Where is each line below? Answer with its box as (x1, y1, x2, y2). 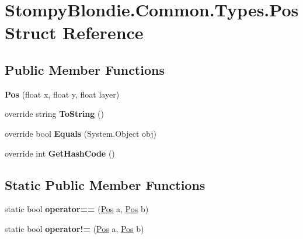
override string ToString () (5, 108, 104, 120)
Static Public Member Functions (5, 175, 206, 193)
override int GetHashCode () (5, 147, 115, 159)
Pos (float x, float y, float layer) (5, 88, 120, 100)
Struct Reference (5, 20, 144, 44)
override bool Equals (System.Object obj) (5, 127, 156, 139)
